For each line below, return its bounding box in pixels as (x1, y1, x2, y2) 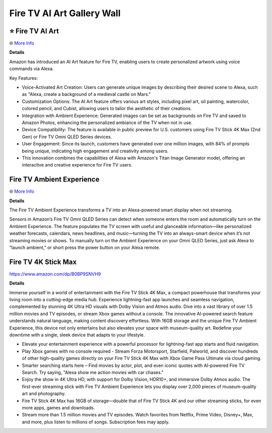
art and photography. (22, 391, 66, 397)
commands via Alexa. (9, 66, 54, 72)
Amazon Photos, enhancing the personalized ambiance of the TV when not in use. (22, 119, 192, 126)
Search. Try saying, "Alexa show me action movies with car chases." (22, 369, 164, 375)
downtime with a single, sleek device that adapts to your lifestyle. (9, 332, 145, 338)
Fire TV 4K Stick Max (9, 257, 77, 266)
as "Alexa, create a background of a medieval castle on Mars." (22, 91, 151, 97)
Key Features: (9, 75, 38, 81)
